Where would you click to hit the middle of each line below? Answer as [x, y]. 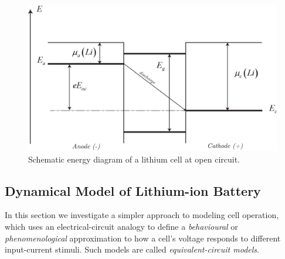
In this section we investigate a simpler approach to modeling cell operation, [142, 215]
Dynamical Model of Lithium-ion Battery [133, 190]
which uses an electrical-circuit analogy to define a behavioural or [121, 227]
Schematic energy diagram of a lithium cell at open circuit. [134, 159]
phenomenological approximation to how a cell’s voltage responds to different [143, 238]
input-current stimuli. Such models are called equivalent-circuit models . [132, 249]
